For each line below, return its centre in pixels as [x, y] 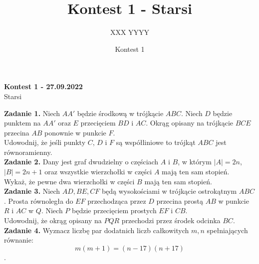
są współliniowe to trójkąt [156, 142]
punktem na [22, 123]
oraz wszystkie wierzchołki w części [98, 172]
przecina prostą [180, 200]
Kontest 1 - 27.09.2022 [43, 86]
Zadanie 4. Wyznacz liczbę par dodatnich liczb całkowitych [97, 230]
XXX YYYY [130, 32]
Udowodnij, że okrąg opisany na [53, 220]
